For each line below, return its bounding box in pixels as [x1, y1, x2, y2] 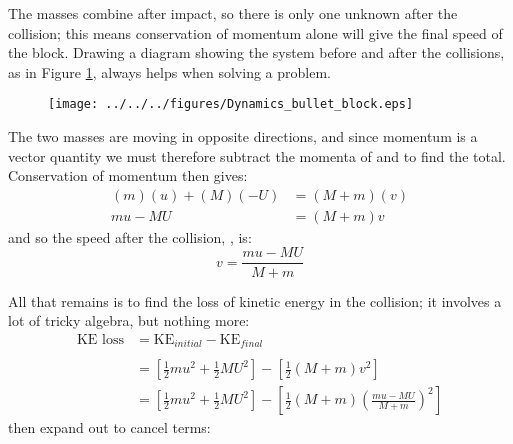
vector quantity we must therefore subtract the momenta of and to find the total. [8, 145, 506, 166]
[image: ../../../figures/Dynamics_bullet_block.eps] [48, 97, 414, 112]
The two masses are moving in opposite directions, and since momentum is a [8, 126, 478, 147]
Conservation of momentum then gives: [8, 165, 248, 186]
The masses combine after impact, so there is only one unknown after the [8, 3, 458, 23]
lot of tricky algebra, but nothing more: [8, 310, 250, 331]
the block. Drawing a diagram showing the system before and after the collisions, [8, 42, 505, 63]
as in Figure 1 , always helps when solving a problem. [8, 61, 331, 82]
